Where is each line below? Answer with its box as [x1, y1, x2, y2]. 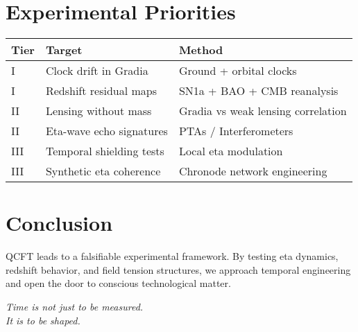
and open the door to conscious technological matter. [6, 276, 231, 290]
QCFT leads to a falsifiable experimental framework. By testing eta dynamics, [6, 249, 339, 263]
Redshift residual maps [45, 82, 157, 99]
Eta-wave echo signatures [45, 123, 168, 139]
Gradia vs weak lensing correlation [178, 103, 347, 119]
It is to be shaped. [6, 313, 80, 327]
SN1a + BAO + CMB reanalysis [178, 82, 339, 99]
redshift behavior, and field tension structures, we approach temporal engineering [6, 262, 351, 277]
